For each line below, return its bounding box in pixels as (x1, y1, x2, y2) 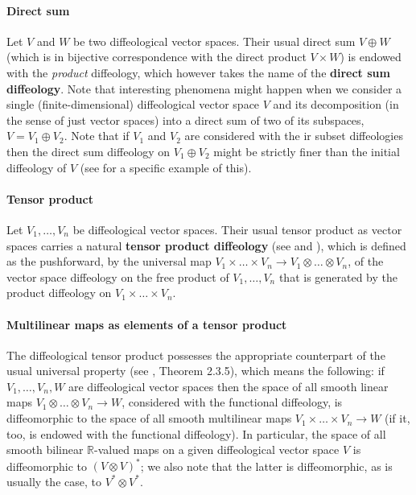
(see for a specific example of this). (80, 159, 252, 175)
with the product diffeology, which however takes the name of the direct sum (6, 64, 390, 80)
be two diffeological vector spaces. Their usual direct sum (73, 32, 356, 49)
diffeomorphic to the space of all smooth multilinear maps (6, 410, 292, 427)
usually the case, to (6, 472, 101, 489)
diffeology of (6, 159, 67, 175)
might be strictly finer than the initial (213, 142, 400, 159)
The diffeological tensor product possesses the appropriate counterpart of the (6, 346, 385, 363)
